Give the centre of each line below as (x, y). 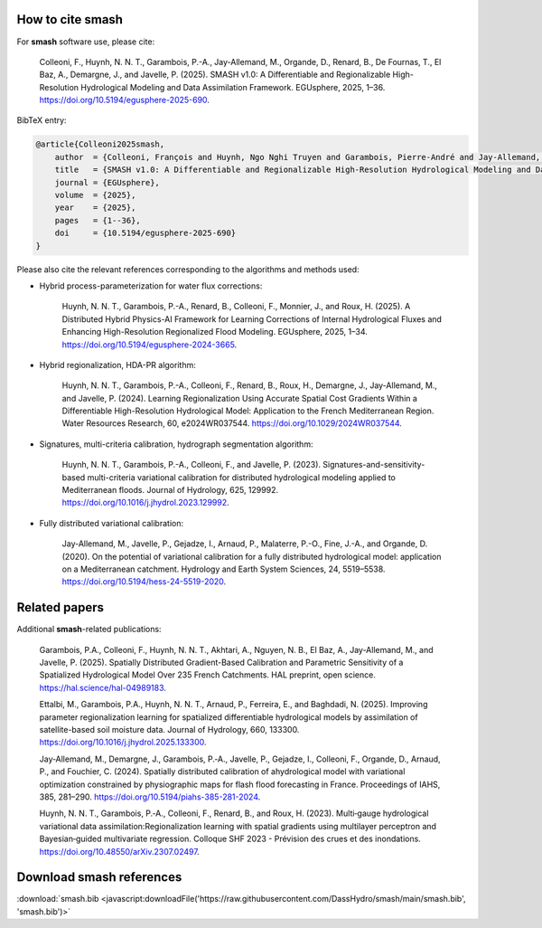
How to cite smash (70, 19)
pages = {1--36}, (98, 220)
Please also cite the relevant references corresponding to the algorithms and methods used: (188, 269)
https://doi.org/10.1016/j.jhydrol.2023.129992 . (145, 503)
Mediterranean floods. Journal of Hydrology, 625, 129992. (170, 490)
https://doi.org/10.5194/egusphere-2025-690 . (124, 100)
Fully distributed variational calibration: (112, 523)
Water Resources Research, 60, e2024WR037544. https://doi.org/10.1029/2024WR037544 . (232, 423)
